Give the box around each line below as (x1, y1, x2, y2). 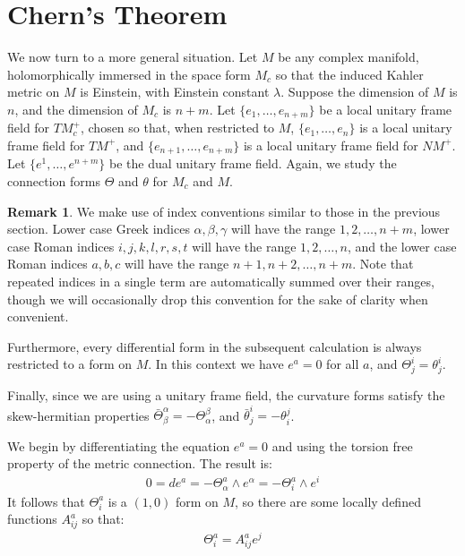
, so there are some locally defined (235, 492, 421, 510)
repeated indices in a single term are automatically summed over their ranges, (7, 271, 435, 290)
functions (7, 509, 57, 528)
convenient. (7, 307, 69, 326)
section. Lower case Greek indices (7, 219, 190, 238)
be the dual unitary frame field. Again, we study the (109, 154, 397, 173)
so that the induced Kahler (275, 64, 424, 83)
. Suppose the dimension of (280, 82, 429, 101)
